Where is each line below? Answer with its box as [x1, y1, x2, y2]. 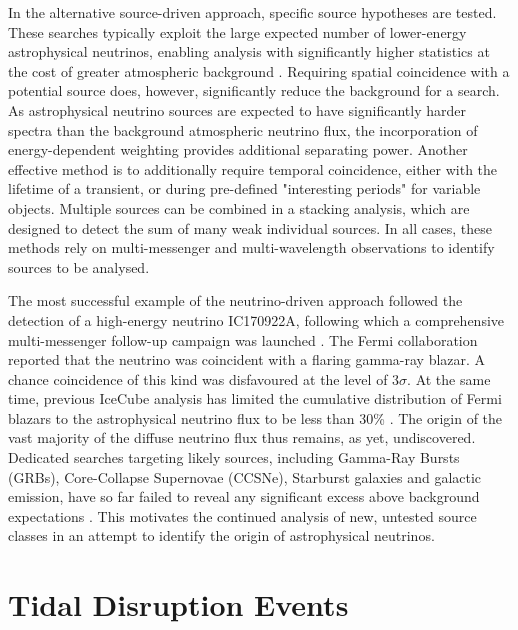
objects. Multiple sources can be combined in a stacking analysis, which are [8, 197, 470, 218]
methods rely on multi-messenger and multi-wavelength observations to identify [8, 237, 495, 258]
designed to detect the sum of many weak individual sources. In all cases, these [8, 217, 492, 238]
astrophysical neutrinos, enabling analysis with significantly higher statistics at [8, 41, 490, 62]
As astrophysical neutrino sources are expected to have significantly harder [8, 99, 467, 120]
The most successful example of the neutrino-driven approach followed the [8, 290, 463, 311]
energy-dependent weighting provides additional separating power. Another [8, 139, 468, 160]
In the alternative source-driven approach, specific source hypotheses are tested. [8, 2, 497, 22]
